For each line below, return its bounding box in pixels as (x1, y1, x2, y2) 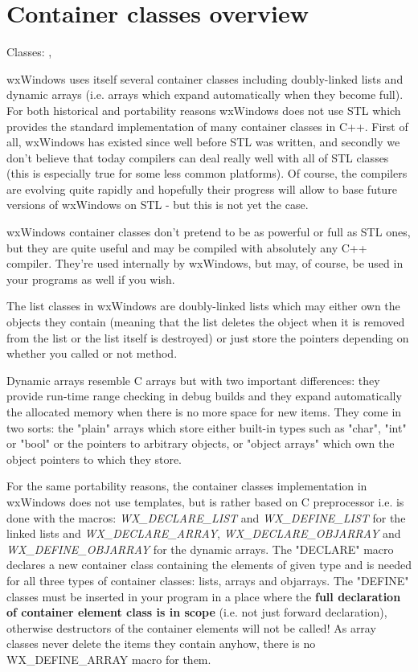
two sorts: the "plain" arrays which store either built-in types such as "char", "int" (6, 419, 407, 436)
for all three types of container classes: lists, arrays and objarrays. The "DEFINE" (6, 572, 409, 588)
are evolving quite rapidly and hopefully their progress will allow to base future (6, 180, 397, 197)
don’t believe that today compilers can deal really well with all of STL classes (6, 149, 389, 166)
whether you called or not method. (6, 345, 178, 362)
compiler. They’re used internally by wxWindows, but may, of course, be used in (6, 255, 404, 272)
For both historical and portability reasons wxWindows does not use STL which (6, 101, 401, 118)
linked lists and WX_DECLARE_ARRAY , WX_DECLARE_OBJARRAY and (6, 525, 401, 542)
